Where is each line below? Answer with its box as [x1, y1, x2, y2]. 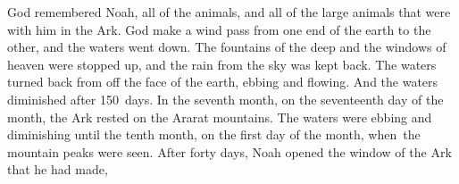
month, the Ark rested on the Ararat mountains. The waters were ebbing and [7, 107, 432, 126]
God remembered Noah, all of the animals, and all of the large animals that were [7, 3, 451, 21]
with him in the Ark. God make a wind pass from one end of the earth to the [7, 20, 431, 38]
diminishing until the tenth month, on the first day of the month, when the [7, 125, 421, 144]
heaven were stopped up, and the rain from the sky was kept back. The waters [7, 54, 437, 73]
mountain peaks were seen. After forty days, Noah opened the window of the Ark [7, 142, 452, 161]
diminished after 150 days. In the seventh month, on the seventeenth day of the [7, 89, 444, 108]
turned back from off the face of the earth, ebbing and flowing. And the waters [7, 72, 438, 91]
